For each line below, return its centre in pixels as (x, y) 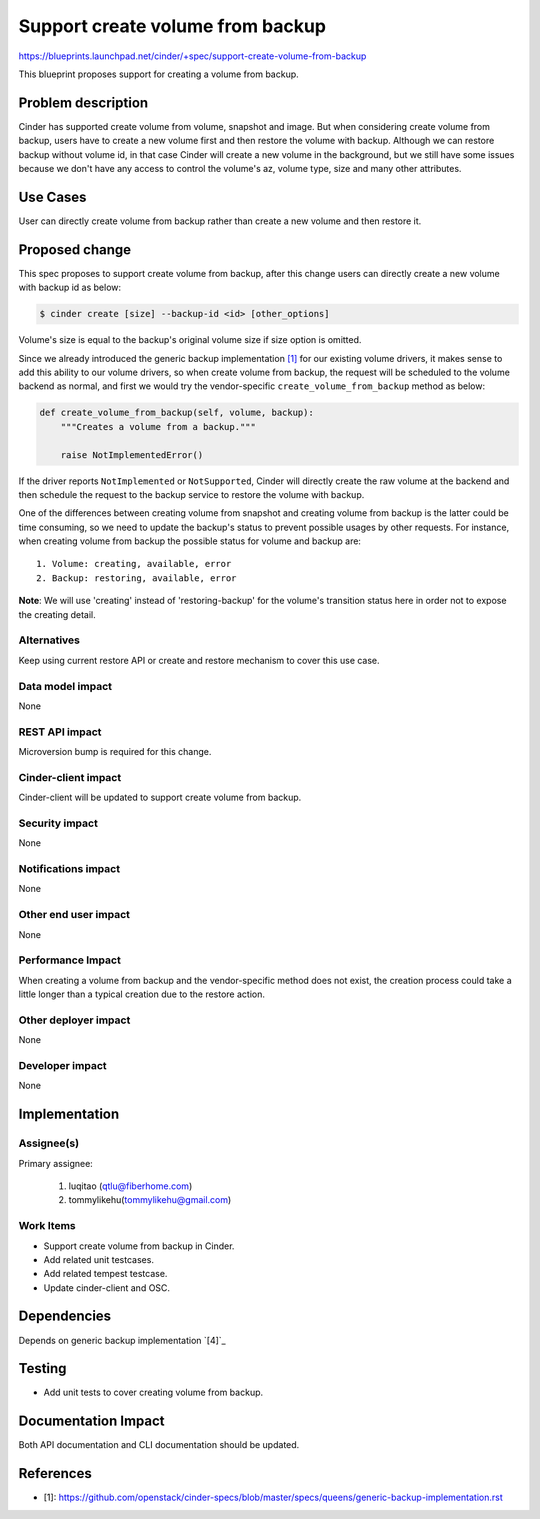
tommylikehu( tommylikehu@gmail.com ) (150, 1200)
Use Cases (52, 196)
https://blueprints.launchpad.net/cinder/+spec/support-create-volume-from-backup (192, 56)
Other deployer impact (74, 1020)
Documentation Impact (91, 1421)
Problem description (83, 102)
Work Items (47, 1226)
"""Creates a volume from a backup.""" (158, 426)
